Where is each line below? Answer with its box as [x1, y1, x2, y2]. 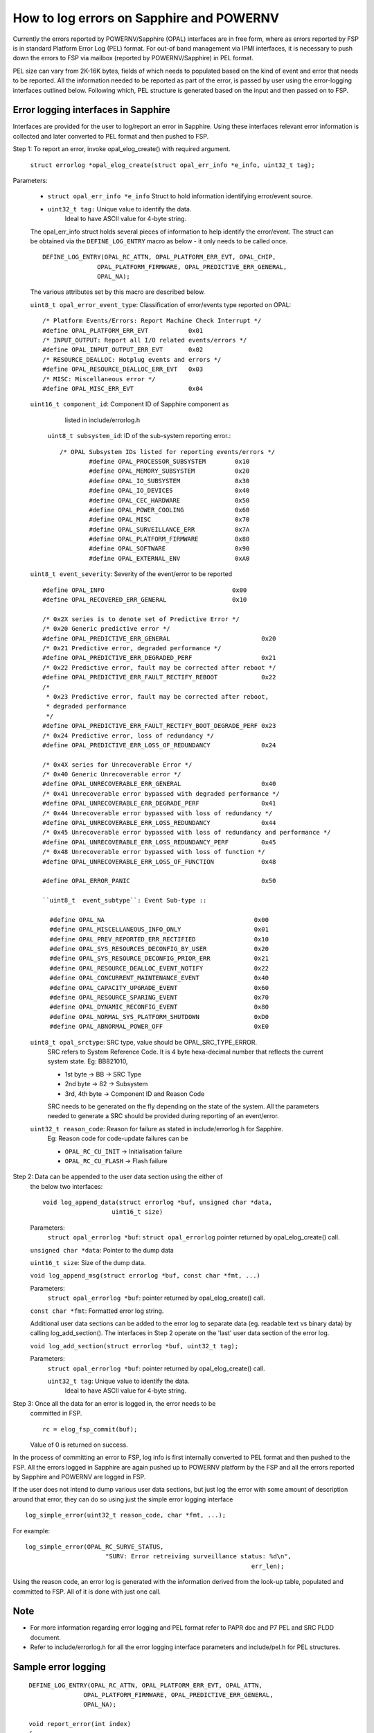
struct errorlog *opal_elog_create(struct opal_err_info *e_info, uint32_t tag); [30, 161, 315, 169]
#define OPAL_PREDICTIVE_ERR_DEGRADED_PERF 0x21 [42, 654, 276, 662]
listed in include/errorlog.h [64, 416, 141, 424]
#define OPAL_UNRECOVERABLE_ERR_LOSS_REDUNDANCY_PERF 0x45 [42, 838, 276, 846]
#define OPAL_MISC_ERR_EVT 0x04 [42, 385, 204, 392]
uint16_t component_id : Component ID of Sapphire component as [30, 400, 229, 408]
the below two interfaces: [30, 1182, 103, 1190]
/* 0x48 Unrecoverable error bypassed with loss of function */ [42, 848, 266, 856]
